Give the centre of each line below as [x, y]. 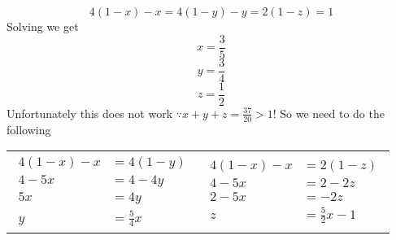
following [29, 129]
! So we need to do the [329, 113]
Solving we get [43, 26]
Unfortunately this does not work [90, 113]
